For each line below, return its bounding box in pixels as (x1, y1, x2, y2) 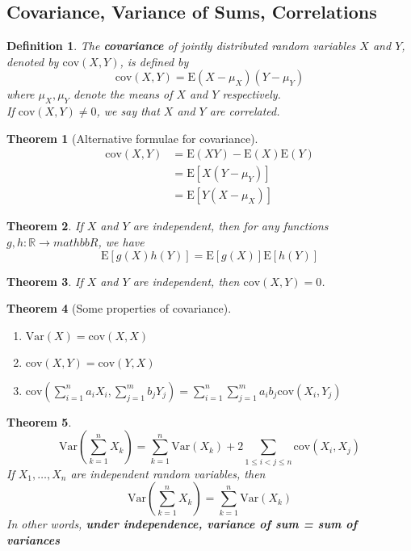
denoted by (6, 53, 59, 69)
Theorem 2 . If (6, 217, 83, 234)
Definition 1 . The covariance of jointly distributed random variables (6, 37, 356, 54)
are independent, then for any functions (132, 217, 329, 234)
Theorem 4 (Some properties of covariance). (6, 300, 232, 317)
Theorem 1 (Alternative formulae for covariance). (6, 129, 258, 146)
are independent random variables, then (70, 465, 266, 482)
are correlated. (209, 103, 280, 120)
